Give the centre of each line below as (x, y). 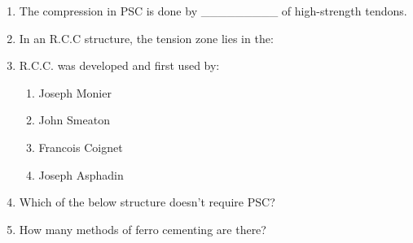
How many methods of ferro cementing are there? (143, 229)
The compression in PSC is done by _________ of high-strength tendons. (213, 11)
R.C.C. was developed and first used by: (119, 65)
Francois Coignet (81, 147)
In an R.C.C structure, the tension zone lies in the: (146, 38)
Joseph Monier (75, 92)
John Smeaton (74, 120)
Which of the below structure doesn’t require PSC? (147, 202)
